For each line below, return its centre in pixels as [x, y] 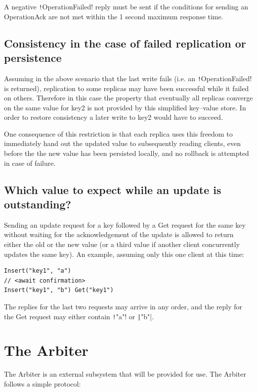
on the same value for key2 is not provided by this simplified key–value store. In [125, 107]
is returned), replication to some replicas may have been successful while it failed [127, 88]
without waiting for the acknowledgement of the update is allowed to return [119, 234]
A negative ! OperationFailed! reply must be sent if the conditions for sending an [126, 6]
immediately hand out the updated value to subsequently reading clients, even [123, 143]
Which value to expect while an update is [113, 189]
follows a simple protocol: [43, 383]
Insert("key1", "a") [38, 271]
